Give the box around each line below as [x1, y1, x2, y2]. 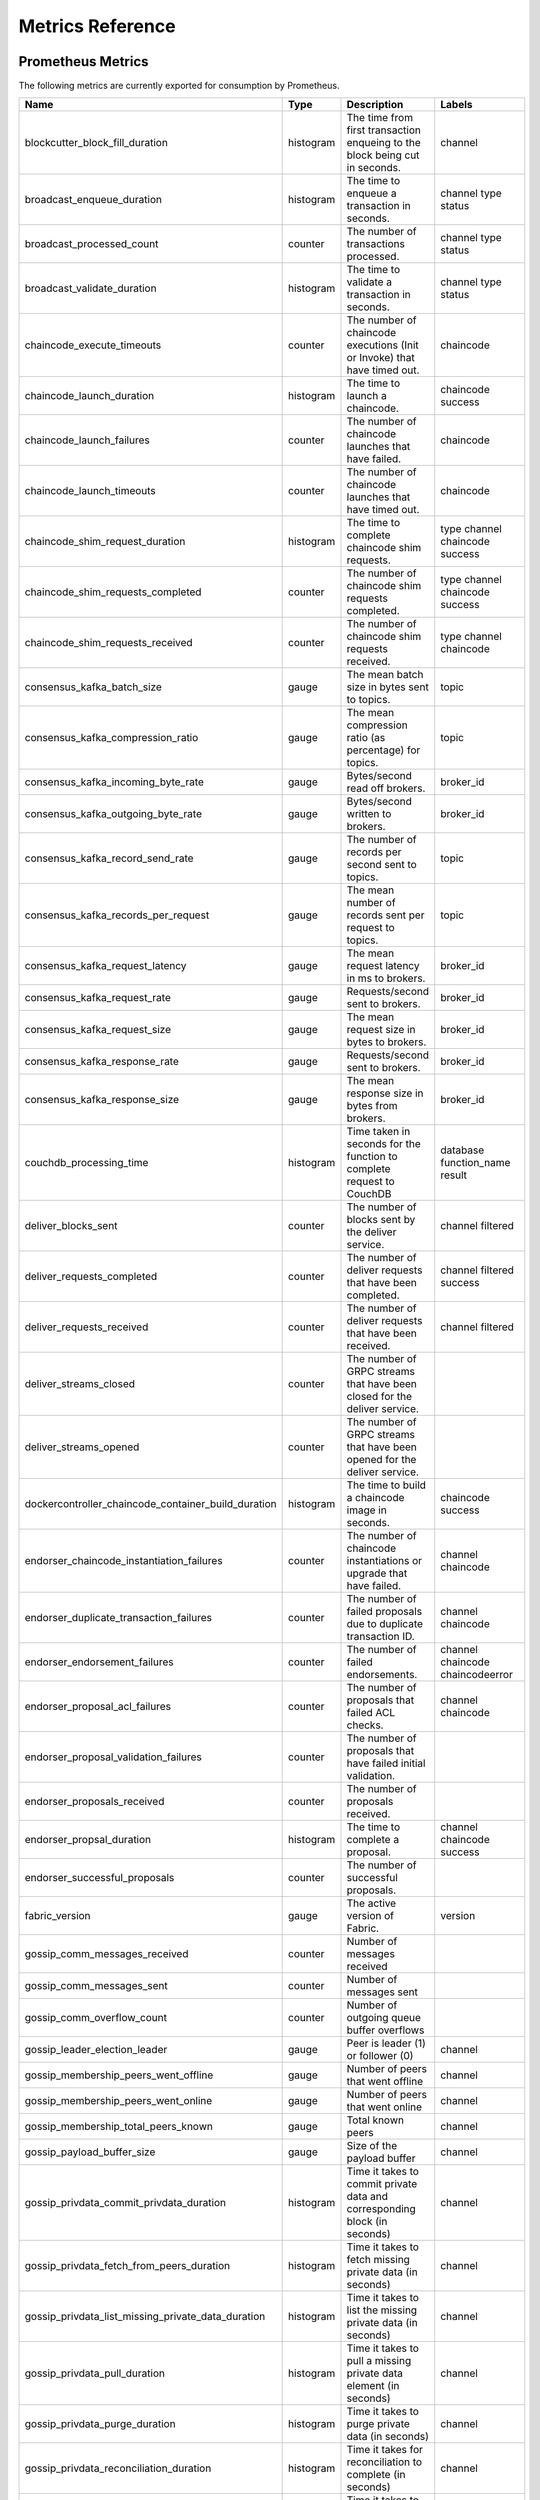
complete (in [346, 2468, 406, 2482]
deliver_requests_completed [24, 1270, 158, 1284]
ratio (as [346, 731, 386, 745]
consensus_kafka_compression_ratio [24, 731, 199, 745]
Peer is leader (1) [346, 2036, 427, 2050]
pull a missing [346, 2354, 412, 2368]
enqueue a [346, 186, 397, 200]
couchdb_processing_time [24, 1156, 149, 1170]
